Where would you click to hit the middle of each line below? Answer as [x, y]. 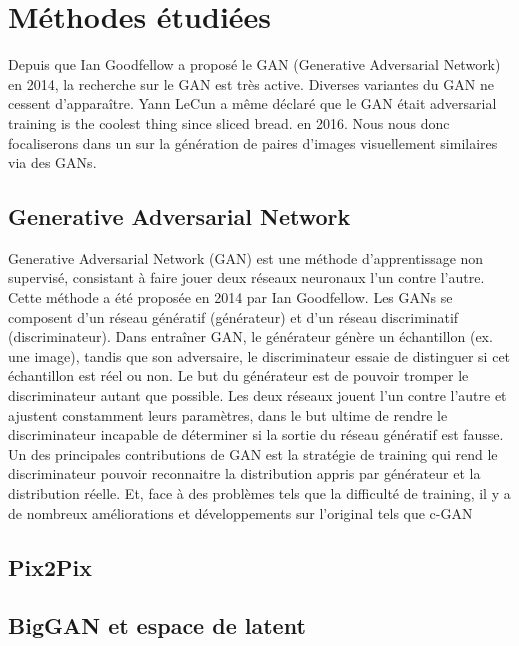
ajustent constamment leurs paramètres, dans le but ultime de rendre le [228, 414]
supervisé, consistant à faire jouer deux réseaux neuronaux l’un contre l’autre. [246, 277]
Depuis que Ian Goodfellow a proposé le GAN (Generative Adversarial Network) [254, 64]
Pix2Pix [50, 566]
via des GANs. [52, 162]
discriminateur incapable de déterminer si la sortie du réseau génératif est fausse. [256, 434]
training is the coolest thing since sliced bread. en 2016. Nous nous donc [229, 122]
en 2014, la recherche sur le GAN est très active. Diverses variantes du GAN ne [251, 83]
